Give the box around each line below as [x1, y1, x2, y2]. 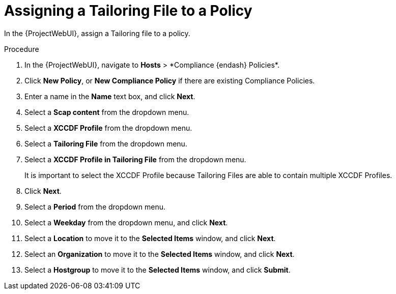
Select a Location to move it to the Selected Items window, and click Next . [24, 233, 276, 243]
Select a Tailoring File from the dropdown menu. [24, 139, 187, 148]
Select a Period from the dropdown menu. [24, 202, 165, 211]
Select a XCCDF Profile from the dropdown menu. [24, 123, 192, 132]
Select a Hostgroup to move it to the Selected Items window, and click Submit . [24, 265, 291, 274]
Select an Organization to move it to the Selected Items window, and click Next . [24, 249, 295, 258]
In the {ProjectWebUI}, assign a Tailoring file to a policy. [4, 28, 190, 38]
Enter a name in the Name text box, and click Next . [24, 92, 195, 101]
